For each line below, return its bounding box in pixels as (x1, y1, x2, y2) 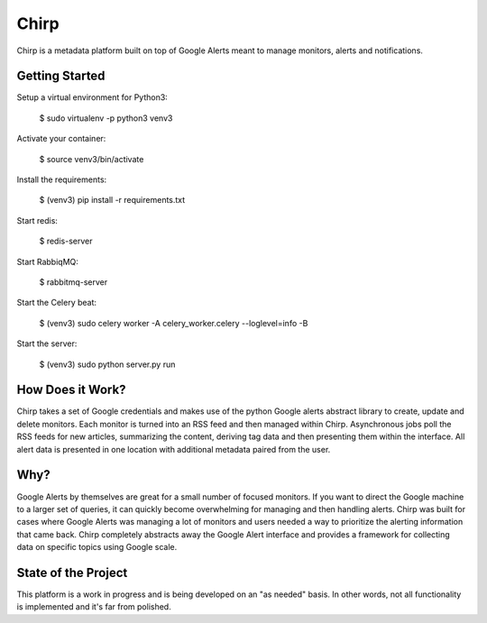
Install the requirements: (16, 174, 107, 185)
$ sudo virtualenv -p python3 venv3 (39, 113, 173, 124)
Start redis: (16, 215, 59, 225)
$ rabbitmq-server (39, 276, 108, 288)
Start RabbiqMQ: (16, 256, 78, 267)
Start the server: (16, 338, 78, 349)
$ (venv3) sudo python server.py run (39, 359, 176, 370)
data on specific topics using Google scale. (16, 542, 178, 553)
